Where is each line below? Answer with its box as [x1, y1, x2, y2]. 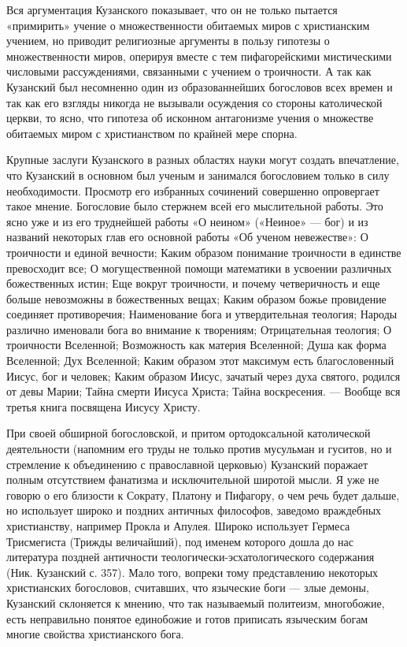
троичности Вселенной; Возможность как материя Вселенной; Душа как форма [6, 337, 387, 353]
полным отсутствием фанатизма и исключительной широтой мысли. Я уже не [6, 471, 379, 488]
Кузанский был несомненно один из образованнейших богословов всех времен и [6, 78, 393, 95]
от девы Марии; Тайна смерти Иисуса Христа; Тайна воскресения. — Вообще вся [6, 383, 401, 400]
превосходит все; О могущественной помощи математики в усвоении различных [6, 259, 392, 276]
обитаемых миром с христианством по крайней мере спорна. [6, 125, 298, 141]
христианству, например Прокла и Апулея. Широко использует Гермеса [6, 518, 350, 534]
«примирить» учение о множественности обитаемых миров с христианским [6, 17, 370, 33]
